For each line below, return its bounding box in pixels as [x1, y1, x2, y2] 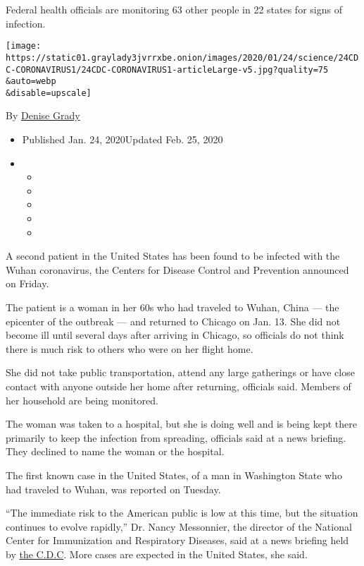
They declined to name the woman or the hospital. [6, 444, 225, 459]
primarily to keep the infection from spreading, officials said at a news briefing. [6, 430, 346, 445]
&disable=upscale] [6, 88, 92, 98]
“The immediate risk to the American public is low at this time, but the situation [6, 505, 358, 520]
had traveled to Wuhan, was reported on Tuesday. [6, 481, 221, 496]
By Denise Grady [6, 108, 80, 123]
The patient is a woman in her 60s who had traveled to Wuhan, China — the [6, 300, 339, 314]
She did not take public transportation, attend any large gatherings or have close [6, 365, 355, 380]
